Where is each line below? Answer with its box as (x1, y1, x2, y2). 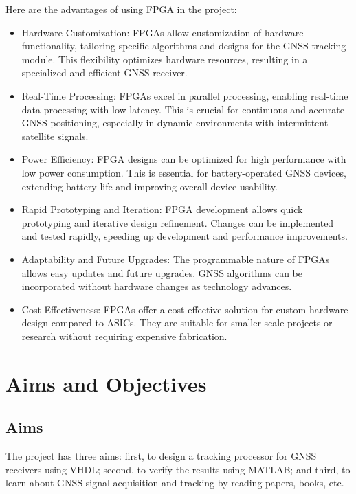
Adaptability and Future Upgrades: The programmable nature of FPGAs (21, 251, 330, 266)
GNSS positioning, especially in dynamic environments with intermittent (21, 115, 329, 130)
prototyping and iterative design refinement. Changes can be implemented (21, 215, 334, 229)
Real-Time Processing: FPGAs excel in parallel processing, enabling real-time (21, 88, 348, 102)
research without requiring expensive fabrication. (21, 328, 227, 343)
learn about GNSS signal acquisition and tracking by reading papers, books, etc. (5, 475, 344, 490)
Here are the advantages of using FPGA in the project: (5, 2, 237, 16)
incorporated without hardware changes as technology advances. (21, 279, 292, 293)
